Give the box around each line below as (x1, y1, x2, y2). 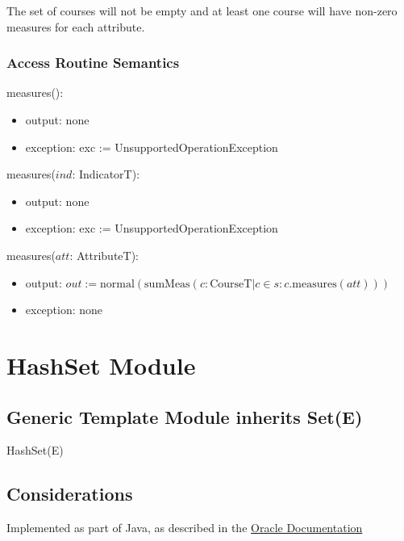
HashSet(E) (6, 442, 64, 459)
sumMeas (144, 278, 190, 290)
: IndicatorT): (72, 166, 140, 182)
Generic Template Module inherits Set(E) (6, 404, 363, 429)
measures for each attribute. (6, 18, 145, 35)
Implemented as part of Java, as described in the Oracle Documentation (6, 519, 363, 536)
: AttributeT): (69, 246, 139, 263)
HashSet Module (6, 348, 196, 381)
